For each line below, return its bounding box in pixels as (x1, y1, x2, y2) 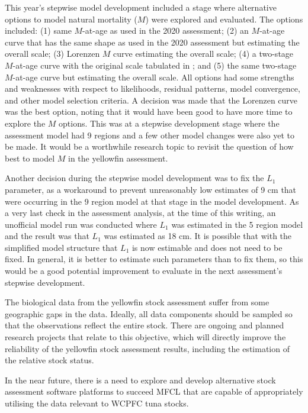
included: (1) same (5, 24, 72, 37)
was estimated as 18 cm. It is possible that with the (104, 230, 292, 242)
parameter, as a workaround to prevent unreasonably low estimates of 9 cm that (5, 183, 297, 195)
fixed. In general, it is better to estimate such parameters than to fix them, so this (5, 253, 303, 265)
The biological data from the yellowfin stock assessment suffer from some (5, 296, 269, 308)
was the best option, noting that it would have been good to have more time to (5, 105, 293, 118)
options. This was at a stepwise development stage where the (59, 117, 280, 129)
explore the (5, 117, 46, 129)
